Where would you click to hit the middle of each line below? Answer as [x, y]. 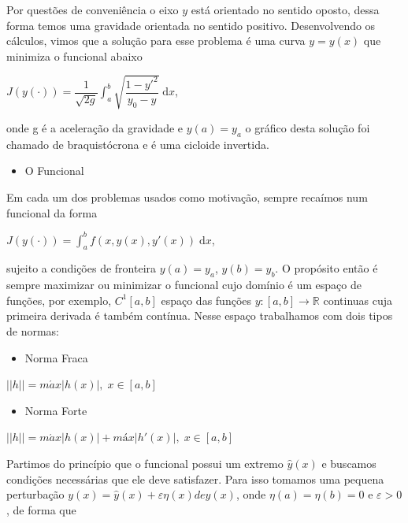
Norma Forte [56, 410]
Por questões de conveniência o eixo [93, 9]
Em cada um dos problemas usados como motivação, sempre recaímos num [187, 197]
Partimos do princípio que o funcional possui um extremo [145, 463]
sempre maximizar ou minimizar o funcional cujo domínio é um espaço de [184, 285]
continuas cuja [358, 300]
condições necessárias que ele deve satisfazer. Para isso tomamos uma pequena [195, 478]
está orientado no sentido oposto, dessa [285, 9]
